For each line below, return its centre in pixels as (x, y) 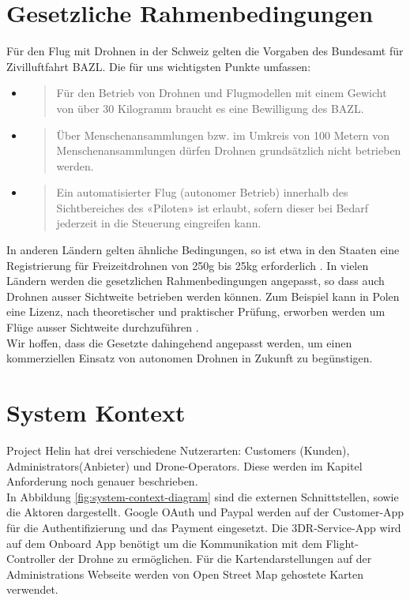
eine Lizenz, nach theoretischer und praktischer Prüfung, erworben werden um (196, 311)
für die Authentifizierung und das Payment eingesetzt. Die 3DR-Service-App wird (204, 527)
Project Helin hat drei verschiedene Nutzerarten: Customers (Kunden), (178, 450)
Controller (31, 559)
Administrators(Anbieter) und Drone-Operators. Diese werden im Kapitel (184, 465)
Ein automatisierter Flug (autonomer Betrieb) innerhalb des (202, 192)
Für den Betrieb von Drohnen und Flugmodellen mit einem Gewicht (222, 93)
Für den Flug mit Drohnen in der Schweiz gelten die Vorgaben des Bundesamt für (205, 51)
